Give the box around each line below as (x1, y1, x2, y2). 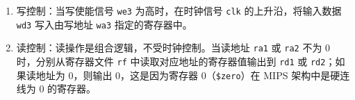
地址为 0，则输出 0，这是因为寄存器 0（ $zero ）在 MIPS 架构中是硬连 (35, 67, 350, 82)
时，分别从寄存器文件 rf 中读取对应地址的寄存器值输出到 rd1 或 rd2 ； (16, 53, 336, 68)
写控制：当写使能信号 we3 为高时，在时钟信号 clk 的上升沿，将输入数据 (16, 3, 342, 17)
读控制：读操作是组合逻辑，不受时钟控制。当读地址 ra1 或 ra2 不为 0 (16, 40, 331, 55)
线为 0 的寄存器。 (16, 81, 97, 96)
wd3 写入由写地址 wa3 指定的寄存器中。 (16, 17, 192, 31)
